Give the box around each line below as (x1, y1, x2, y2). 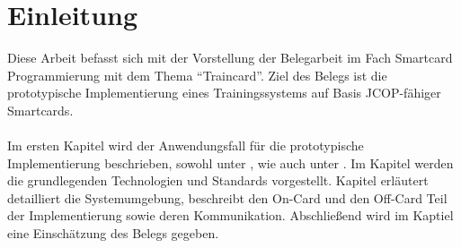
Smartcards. (7, 100, 74, 119)
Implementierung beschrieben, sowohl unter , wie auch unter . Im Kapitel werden (7, 153, 454, 172)
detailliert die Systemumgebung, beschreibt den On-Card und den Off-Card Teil (7, 188, 448, 207)
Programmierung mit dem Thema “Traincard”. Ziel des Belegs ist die (7, 65, 387, 84)
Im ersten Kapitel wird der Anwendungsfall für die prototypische (7, 136, 364, 155)
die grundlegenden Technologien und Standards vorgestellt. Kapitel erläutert (7, 171, 429, 190)
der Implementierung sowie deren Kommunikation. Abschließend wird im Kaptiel (7, 206, 454, 225)
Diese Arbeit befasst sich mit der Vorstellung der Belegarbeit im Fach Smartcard (7, 48, 453, 67)
